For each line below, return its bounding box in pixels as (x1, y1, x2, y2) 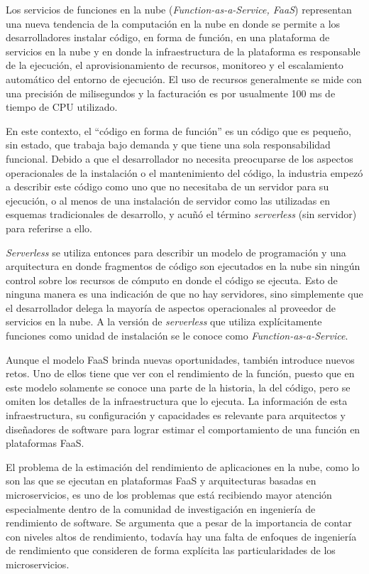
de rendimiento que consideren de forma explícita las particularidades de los (6, 543, 336, 558)
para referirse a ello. (6, 220, 92, 235)
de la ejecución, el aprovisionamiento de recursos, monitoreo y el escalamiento (6, 58, 343, 72)
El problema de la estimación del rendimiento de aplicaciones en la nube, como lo (6, 459, 360, 474)
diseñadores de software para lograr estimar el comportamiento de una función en (6, 421, 360, 436)
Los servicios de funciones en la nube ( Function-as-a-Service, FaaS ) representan (6, 2, 352, 16)
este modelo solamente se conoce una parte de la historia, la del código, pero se (6, 379, 351, 394)
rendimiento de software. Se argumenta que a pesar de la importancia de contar (6, 515, 352, 530)
